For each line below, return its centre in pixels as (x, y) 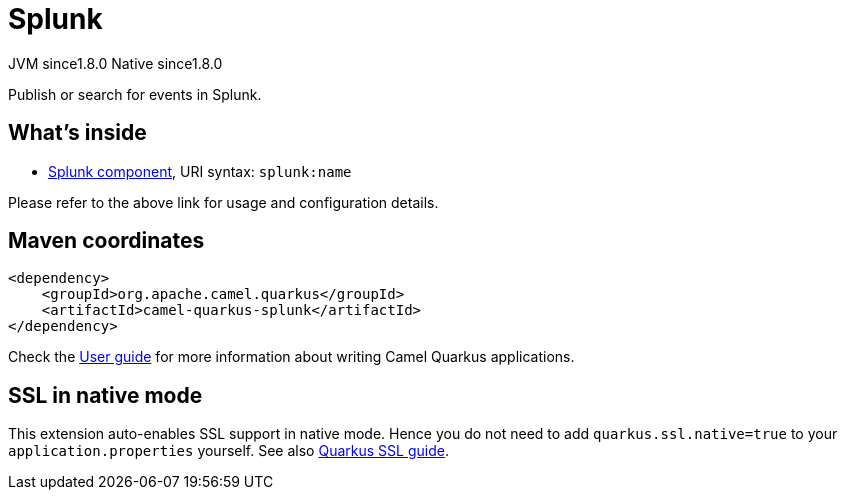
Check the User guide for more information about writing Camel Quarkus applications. (291, 357)
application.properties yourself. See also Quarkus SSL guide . (228, 451)
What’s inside (77, 133)
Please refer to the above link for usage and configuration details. (223, 202)
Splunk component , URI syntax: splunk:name (200, 171)
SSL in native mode (105, 395)
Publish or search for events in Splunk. (135, 94)
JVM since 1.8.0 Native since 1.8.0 (115, 63)
